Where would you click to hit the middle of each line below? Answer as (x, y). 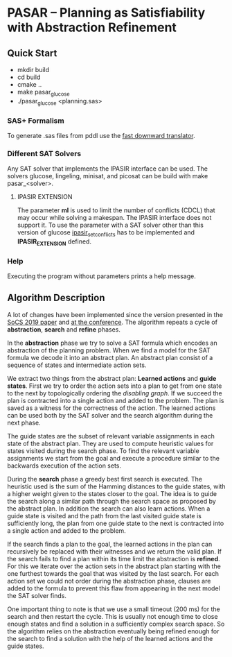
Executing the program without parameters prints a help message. (101, 276)
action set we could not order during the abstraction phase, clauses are (109, 581)
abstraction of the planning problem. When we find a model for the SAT (109, 350)
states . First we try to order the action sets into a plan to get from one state (115, 386)
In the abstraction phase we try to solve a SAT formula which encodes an (112, 343)
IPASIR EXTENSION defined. (54, 242)
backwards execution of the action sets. (64, 466)
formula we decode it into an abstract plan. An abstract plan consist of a (110, 357)
